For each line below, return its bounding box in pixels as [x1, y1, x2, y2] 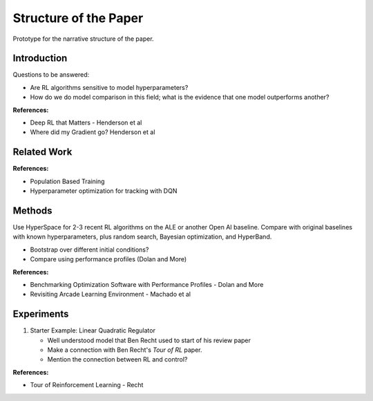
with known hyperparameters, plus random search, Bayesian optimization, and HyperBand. [12, 232, 272, 241]
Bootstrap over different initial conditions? [30, 245, 149, 254]
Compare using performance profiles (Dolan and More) [30, 255, 187, 263]
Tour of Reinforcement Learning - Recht [30, 381, 144, 389]
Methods [12, 205, 52, 216]
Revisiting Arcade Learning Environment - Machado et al [30, 290, 191, 299]
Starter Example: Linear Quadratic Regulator [30, 326, 155, 335]
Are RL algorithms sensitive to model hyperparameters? [30, 83, 189, 91]
